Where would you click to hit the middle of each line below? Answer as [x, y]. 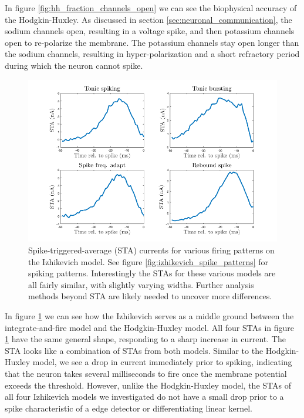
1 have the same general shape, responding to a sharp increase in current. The [145, 339]
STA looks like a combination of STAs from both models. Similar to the [134, 350]
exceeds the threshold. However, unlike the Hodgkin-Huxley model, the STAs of [148, 385]
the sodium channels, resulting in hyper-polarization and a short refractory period [152, 54]
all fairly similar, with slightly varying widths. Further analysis [141, 284]
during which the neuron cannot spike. [74, 65]
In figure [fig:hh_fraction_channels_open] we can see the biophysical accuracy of [151, 8]
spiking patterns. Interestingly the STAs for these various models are [152, 273]
